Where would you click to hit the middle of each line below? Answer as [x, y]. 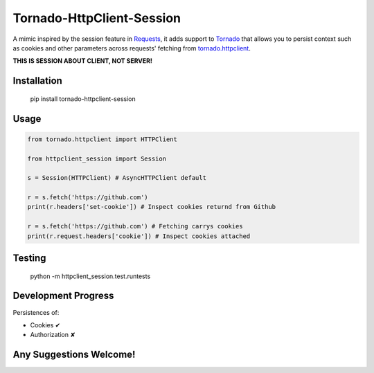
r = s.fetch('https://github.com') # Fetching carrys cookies [135, 226]
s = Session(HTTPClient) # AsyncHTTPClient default [117, 178]
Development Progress [63, 296]
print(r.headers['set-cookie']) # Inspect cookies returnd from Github [152, 207]
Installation [37, 81]
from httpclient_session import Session [97, 158]
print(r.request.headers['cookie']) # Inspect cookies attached [139, 236]
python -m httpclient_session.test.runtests [90, 276]
